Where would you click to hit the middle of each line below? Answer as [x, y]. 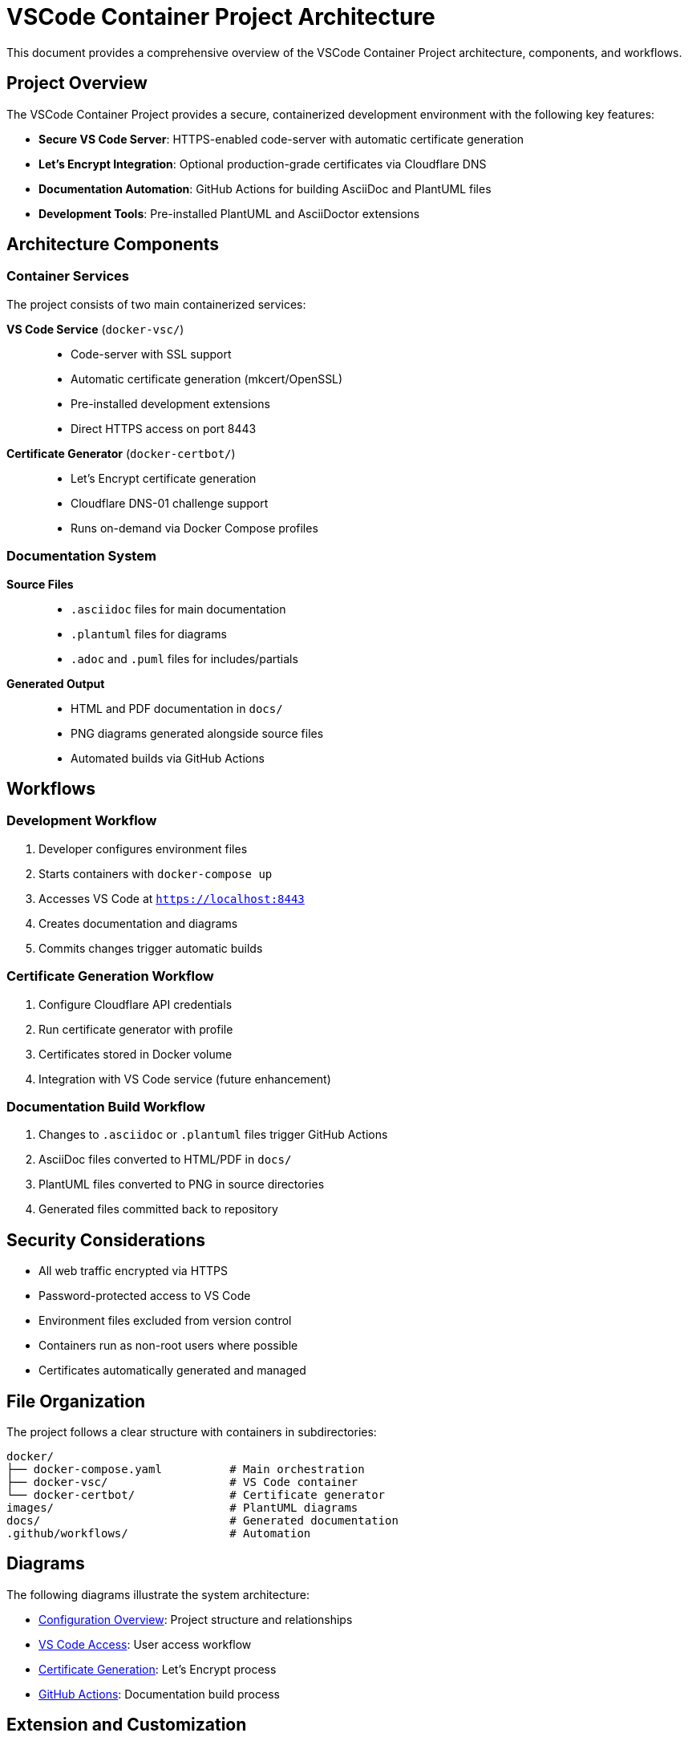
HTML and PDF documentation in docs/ [177, 708]
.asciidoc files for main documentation [178, 609]
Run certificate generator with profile [136, 1029]
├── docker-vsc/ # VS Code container [182, 1482]
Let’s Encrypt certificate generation [164, 478]
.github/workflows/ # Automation [159, 1533]
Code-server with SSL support [151, 354]
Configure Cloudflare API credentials [136, 1004]
